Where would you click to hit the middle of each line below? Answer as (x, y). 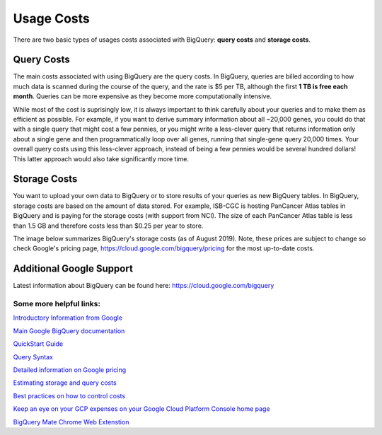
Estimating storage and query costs (65, 383)
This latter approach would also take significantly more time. (101, 158)
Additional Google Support (73, 269)
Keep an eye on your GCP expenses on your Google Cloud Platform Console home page (141, 409)
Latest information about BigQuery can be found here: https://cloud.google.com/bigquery (144, 286)
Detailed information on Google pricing (70, 370)
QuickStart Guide (38, 344)
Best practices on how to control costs (69, 395)
